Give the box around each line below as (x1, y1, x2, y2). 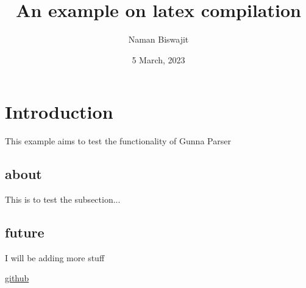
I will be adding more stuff (5, 251, 105, 264)
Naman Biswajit (128, 33, 189, 46)
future (5, 223, 44, 242)
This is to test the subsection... (5, 193, 121, 206)
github (5, 272, 29, 284)
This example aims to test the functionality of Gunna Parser (5, 135, 231, 147)
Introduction (5, 99, 113, 124)
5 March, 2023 (132, 53, 185, 66)
